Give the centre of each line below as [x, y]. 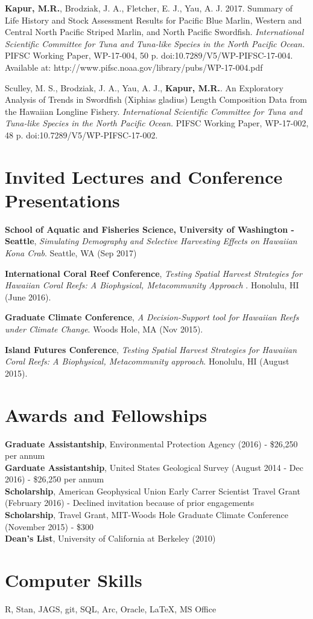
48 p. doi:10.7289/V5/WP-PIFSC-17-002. [81, 134]
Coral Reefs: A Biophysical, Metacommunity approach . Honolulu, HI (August [147, 361]
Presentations [62, 200]
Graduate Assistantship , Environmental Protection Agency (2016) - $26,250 [151, 443]
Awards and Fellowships [106, 414]
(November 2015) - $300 [49, 526]
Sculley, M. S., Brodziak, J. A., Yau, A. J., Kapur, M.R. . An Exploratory [144, 87]
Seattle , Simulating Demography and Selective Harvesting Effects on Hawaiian [151, 241]
